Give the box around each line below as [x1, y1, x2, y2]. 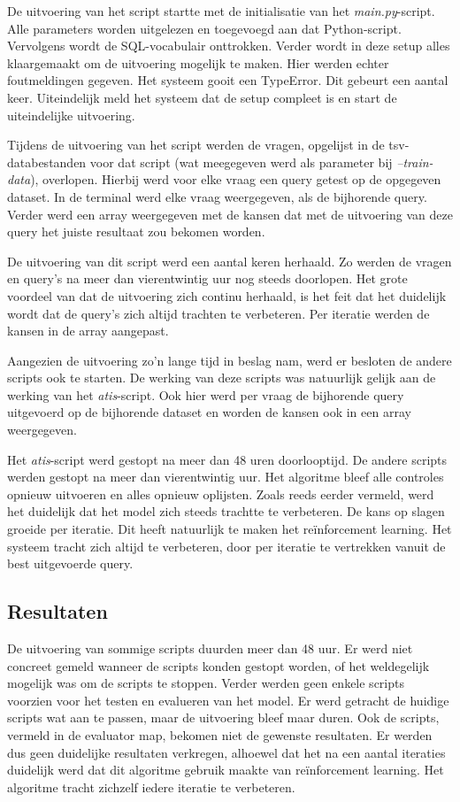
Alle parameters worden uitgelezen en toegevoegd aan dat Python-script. [7, 19, 402, 37]
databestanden [7, 152, 87, 171]
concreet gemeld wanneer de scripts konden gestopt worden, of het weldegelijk [7, 656, 430, 675]
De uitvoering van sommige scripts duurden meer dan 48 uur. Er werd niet [7, 639, 413, 658]
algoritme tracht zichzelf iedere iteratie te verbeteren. [7, 777, 295, 796]
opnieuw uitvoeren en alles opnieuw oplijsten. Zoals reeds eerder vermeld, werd [7, 484, 434, 503]
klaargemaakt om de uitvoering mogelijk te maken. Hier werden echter [7, 53, 389, 72]
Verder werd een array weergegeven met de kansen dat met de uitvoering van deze [7, 204, 453, 223]
